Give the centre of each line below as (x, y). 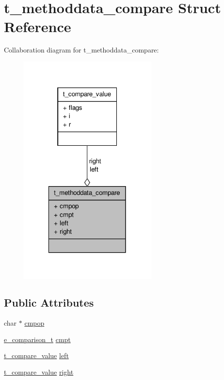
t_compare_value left (36, 355)
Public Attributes (49, 302)
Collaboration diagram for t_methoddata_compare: (81, 50)
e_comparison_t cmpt (37, 339)
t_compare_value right (39, 371)
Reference (38, 26)
